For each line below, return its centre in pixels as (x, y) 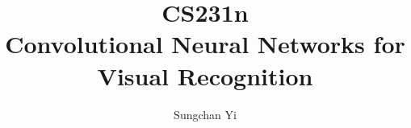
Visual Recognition (205, 75)
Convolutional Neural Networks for (205, 44)
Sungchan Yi (205, 114)
